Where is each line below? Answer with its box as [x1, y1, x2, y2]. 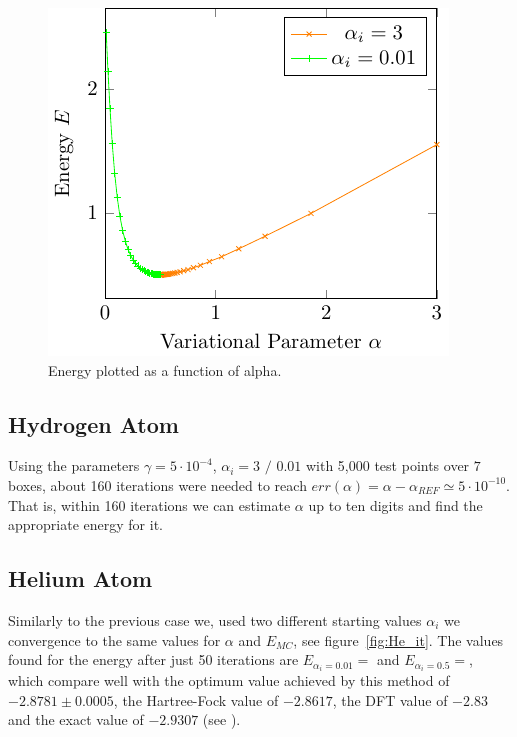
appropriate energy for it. [8, 514, 163, 535]
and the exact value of [8, 709, 144, 730]
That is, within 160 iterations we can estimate [8, 494, 291, 515]
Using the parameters [8, 455, 140, 476]
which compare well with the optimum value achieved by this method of [8, 670, 450, 691]
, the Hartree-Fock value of [113, 689, 279, 710]
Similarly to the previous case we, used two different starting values [8, 609, 422, 630]
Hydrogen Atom [8, 408, 179, 439]
